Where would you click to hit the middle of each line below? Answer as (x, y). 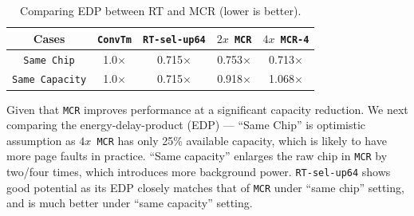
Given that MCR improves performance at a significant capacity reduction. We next (207, 109)
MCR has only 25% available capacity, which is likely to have (242, 140)
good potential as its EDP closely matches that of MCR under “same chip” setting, (205, 187)
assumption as (41, 140)
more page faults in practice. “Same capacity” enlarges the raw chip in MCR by (197, 156)
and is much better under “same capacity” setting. (130, 203)
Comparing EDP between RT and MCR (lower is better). (161, 10)
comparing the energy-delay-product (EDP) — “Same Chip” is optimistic (186, 125)
